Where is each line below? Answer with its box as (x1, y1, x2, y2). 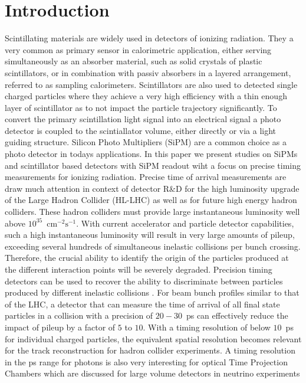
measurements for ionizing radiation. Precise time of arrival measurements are (5, 171, 287, 183)
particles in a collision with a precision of (5, 309, 153, 322)
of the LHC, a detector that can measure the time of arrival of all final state (5, 297, 280, 310)
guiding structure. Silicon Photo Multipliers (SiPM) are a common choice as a (5, 136, 287, 148)
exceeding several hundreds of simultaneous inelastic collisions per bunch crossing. (5, 240, 301, 252)
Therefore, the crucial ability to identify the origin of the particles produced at (5, 251, 289, 264)
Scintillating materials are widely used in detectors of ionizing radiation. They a (5, 32, 294, 44)
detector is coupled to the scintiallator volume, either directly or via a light (5, 124, 277, 136)
